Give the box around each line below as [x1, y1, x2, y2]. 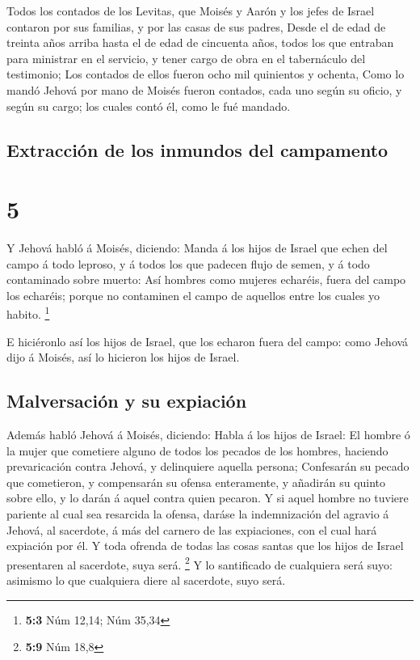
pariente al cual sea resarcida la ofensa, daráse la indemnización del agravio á [6, 506, 389, 522]
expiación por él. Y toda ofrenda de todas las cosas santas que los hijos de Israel [6, 537, 404, 554]
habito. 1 [6, 303, 50, 323]
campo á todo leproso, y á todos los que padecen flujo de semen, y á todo [6, 255, 370, 272]
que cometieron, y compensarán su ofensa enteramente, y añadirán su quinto [6, 473, 386, 490]
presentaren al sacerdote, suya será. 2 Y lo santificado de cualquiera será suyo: [6, 553, 393, 573]
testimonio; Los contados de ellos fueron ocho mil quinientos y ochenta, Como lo [6, 66, 405, 82]
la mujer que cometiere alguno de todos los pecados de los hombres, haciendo [6, 442, 388, 459]
